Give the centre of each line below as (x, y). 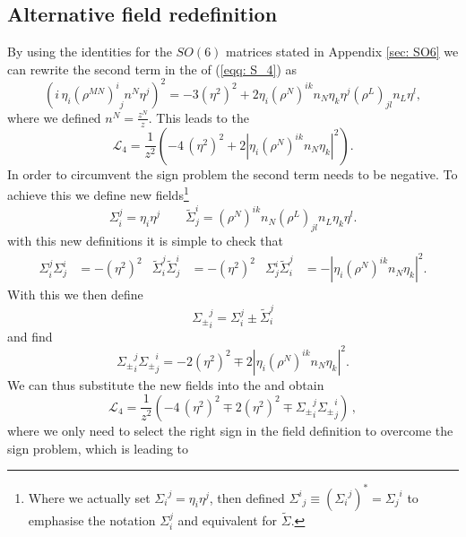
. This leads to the (198, 117)
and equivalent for (228, 520)
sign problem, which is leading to (98, 448)
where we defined (54, 117)
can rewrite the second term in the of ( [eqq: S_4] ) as (152, 69)
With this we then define (75, 294)
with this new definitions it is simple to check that (145, 241)
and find (30, 336)
